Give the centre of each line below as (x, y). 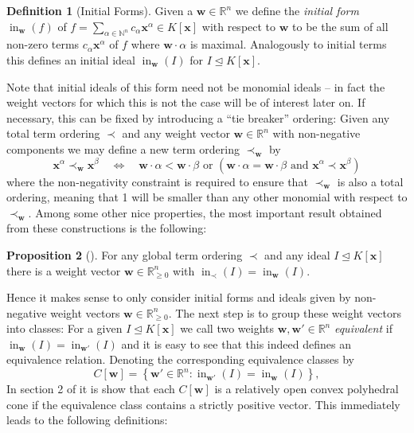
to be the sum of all (340, 26)
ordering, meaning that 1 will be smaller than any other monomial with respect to (207, 197)
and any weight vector (176, 133)
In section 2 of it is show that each (91, 389)
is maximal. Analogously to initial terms (288, 44)
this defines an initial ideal (71, 59)
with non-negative (316, 133)
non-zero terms (43, 44)
